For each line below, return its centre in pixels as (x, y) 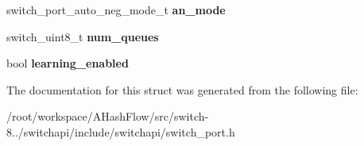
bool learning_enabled (68, 63)
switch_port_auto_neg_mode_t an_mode (116, 10)
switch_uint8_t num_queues (83, 36)
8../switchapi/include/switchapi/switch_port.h (121, 131)
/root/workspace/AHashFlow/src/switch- (108, 116)
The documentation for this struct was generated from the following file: (182, 89)
